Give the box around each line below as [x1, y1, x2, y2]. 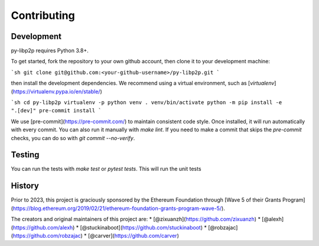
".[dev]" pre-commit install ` [11, 107, 102, 114]
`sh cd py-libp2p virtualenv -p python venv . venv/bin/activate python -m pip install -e [11, 99, 282, 106]
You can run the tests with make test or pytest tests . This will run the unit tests [11, 166, 201, 173]
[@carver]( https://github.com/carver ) [87, 232, 180, 239]
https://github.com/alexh [12, 224, 73, 231]
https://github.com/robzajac [12, 232, 81, 239]
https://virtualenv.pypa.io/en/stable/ [12, 88, 100, 95]
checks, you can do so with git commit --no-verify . [11, 134, 135, 141]
